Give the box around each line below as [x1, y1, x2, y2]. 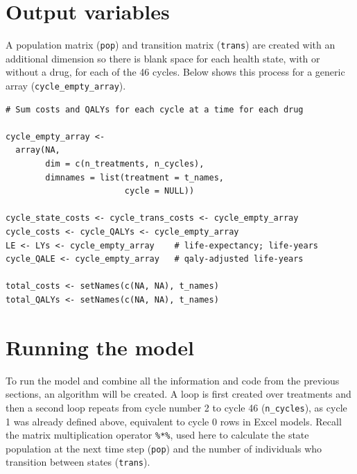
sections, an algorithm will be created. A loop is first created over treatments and [6, 387, 351, 401]
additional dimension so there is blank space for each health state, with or [6, 51, 320, 65]
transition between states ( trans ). [6, 455, 150, 469]
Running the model [6, 332, 194, 361]
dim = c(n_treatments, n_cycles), [45, 159, 204, 169]
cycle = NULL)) [124, 186, 195, 196]
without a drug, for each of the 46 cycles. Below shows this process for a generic [6, 65, 345, 79]
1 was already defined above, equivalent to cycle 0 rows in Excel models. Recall [6, 414, 342, 428]
